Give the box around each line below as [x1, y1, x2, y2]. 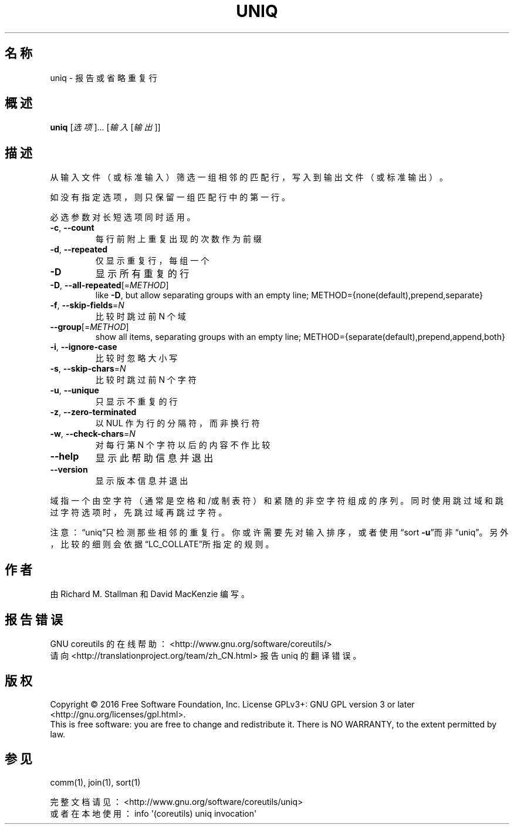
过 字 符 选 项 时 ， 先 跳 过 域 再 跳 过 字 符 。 [50, 507, 227, 518]
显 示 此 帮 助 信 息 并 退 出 [95, 452, 214, 464]
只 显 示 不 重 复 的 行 [95, 396, 178, 407]
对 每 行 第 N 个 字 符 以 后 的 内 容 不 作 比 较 [95, 440, 270, 450]
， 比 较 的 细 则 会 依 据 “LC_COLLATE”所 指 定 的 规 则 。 [50, 539, 274, 550]
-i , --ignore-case [50, 342, 117, 352]
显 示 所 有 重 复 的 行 [95, 268, 190, 280]
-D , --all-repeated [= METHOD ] [50, 280, 169, 291]
